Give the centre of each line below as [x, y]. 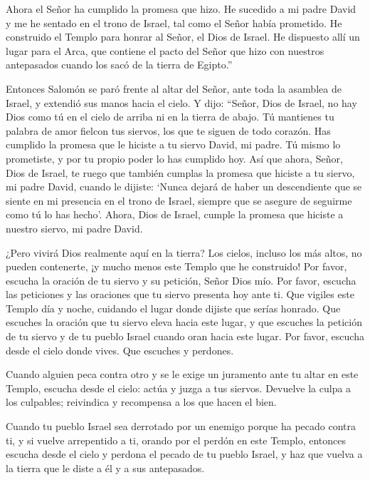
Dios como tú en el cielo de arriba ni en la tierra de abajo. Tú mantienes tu [170, 117]
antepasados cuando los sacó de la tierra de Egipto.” [119, 65]
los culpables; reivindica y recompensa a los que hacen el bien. [141, 402]
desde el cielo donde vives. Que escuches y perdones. [120, 350]
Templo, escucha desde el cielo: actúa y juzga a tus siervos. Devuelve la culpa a [179, 388]
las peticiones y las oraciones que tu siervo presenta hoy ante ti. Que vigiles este [180, 294]
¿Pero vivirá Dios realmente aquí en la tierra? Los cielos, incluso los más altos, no [184, 252]
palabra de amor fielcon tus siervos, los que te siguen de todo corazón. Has [168, 130]
